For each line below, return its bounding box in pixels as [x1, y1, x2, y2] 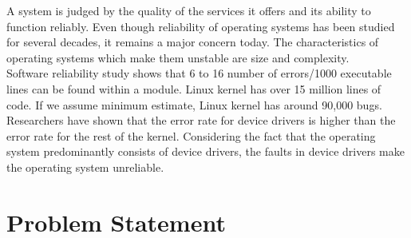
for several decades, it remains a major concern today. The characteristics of [6, 34, 379, 50]
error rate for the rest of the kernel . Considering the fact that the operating [6, 127, 376, 144]
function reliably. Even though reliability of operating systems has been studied [6, 18, 395, 34]
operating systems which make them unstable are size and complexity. [6, 49, 350, 65]
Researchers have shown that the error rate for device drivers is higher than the [6, 112, 396, 129]
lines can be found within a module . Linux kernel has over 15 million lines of [6, 80, 381, 97]
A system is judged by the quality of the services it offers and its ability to [6, 2, 371, 18]
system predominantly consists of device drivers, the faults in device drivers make [6, 143, 405, 160]
